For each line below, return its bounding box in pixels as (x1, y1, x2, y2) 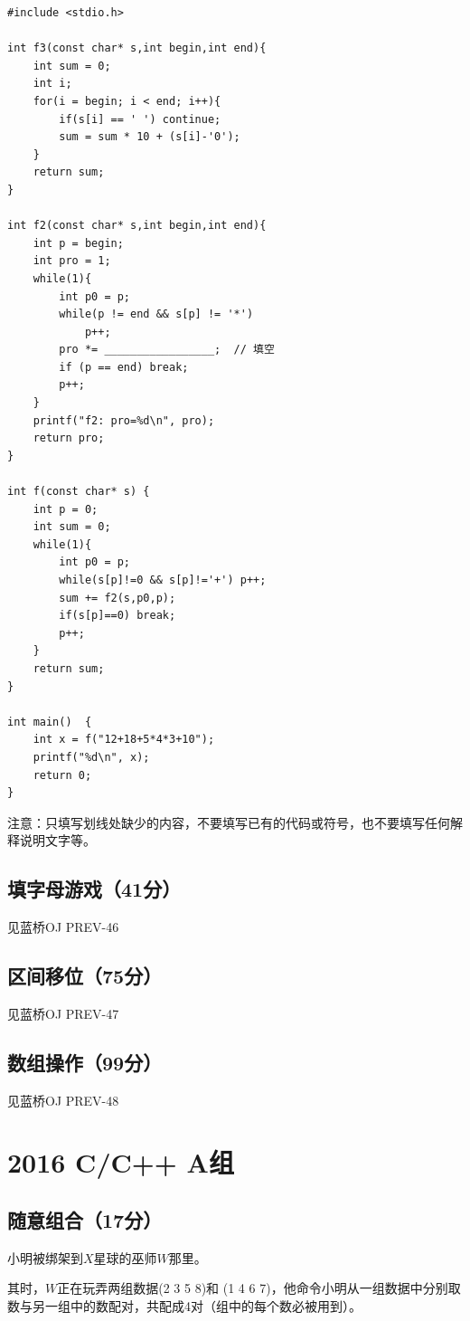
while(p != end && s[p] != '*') (59, 308, 254, 321)
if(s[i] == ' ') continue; (59, 112, 221, 126)
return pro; (33, 432, 105, 445)
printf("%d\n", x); (33, 750, 150, 764)
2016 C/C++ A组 (7, 1144, 234, 1181)
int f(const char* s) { (7, 485, 150, 499)
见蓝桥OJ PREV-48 (7, 1090, 119, 1109)
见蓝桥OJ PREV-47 (7, 1003, 119, 1022)
